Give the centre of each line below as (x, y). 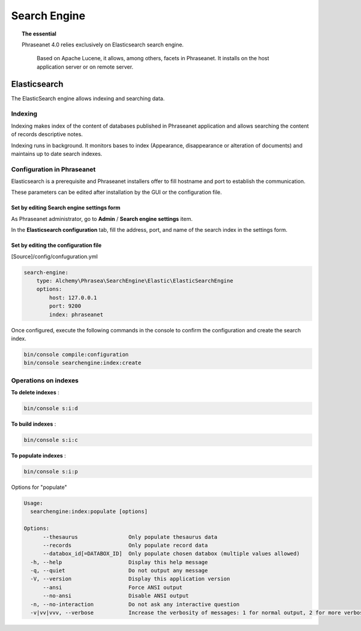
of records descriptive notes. (47, 134)
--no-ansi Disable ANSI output (116, 596)
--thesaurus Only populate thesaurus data (130, 537)
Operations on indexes (45, 381)
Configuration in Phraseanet (54, 169)
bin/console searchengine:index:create (82, 363)
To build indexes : (34, 424)
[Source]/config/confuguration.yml (54, 256)
